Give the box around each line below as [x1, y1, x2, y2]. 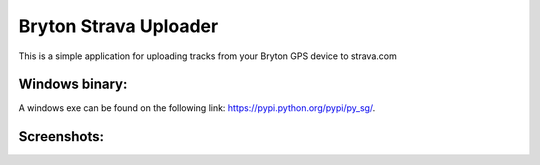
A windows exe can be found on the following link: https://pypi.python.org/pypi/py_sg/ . [18, 102, 376, 114]
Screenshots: [18, 128, 105, 145]
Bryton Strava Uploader [18, 15, 219, 37]
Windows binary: [18, 76, 128, 93]
